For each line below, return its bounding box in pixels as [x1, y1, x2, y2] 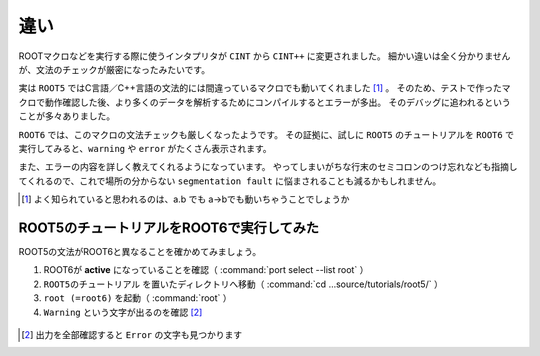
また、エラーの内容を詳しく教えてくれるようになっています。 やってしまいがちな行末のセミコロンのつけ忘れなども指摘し [18, 161, 519, 173]
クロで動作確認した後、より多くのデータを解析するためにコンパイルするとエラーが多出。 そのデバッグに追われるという [18, 96, 511, 108]
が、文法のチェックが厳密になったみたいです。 [18, 63, 210, 75]
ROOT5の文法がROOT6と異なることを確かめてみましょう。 [18, 245, 262, 257]
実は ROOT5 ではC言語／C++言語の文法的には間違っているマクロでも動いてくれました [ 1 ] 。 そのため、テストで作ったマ [18, 82, 511, 94]
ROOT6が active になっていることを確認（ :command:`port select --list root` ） [43, 264, 369, 276]
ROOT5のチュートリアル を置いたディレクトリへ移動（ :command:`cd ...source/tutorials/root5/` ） [43, 278, 444, 290]
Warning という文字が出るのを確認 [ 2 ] [43, 306, 203, 318]
